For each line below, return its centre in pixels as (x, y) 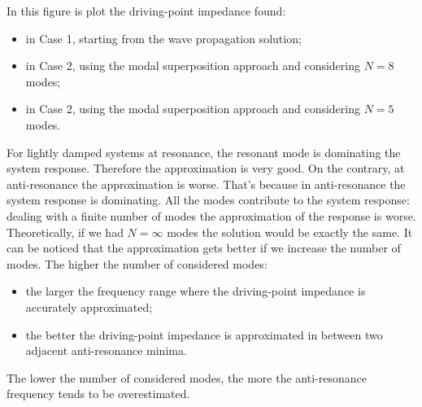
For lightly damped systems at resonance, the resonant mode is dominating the (204, 152)
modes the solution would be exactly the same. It (290, 232)
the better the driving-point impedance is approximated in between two (204, 334)
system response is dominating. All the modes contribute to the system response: (208, 200)
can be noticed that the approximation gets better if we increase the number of (204, 248)
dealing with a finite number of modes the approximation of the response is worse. (211, 215)
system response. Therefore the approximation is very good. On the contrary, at (206, 168)
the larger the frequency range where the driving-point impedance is (196, 291)
